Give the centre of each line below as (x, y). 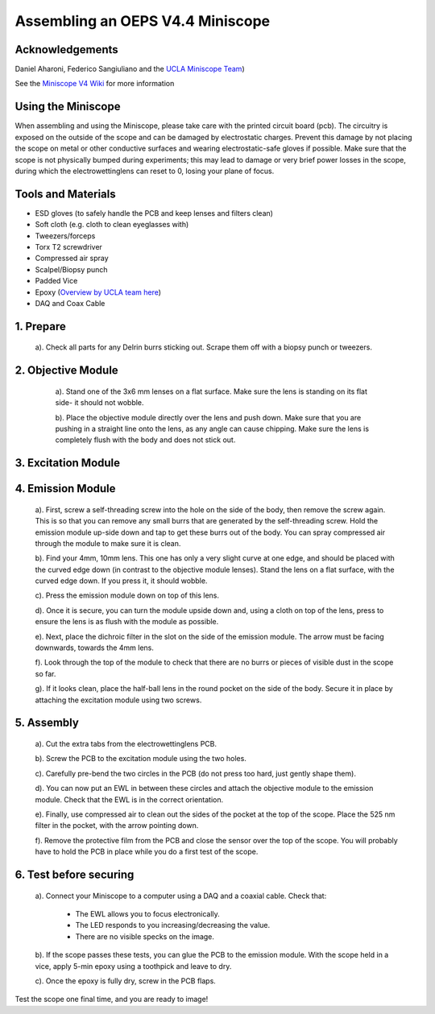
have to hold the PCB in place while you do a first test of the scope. (147, 852)
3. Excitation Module (68, 463)
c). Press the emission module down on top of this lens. (127, 595)
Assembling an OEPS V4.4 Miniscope (142, 21)
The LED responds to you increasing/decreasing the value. (173, 925)
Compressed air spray (72, 259)
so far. (46, 673)
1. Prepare (40, 326)
